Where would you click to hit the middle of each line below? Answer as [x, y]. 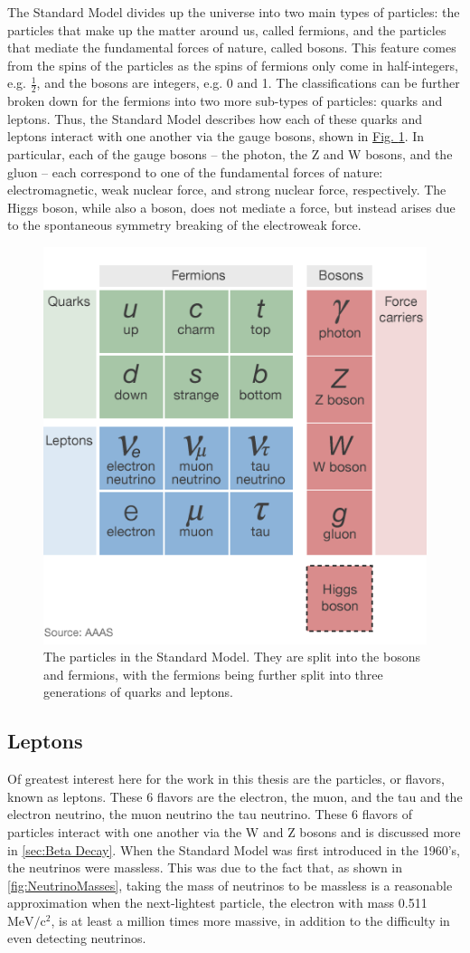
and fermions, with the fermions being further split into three [213, 674]
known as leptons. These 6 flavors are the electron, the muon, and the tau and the [235, 796]
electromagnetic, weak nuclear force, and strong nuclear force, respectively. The [227, 190]
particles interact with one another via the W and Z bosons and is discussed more [234, 831]
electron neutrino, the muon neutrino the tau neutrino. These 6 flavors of [210, 814]
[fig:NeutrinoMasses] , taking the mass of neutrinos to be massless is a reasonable [230, 885]
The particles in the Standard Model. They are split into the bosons [232, 657]
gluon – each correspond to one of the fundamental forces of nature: [195, 172]
